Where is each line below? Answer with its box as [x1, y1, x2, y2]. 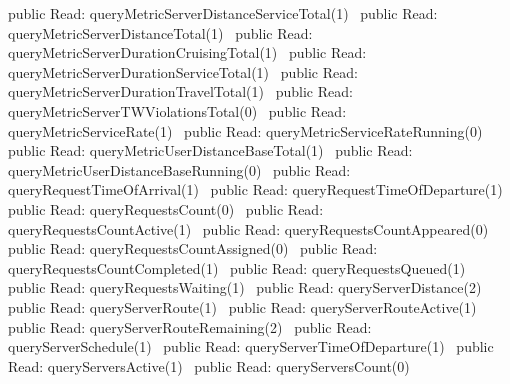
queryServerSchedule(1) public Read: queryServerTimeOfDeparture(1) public [8, 336, 494, 357]
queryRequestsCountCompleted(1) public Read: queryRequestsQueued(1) [8, 257, 466, 278]
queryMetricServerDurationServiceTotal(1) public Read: [8, 61, 358, 82]
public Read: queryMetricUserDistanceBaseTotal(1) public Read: [8, 140, 413, 161]
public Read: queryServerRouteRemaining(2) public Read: [8, 316, 372, 337]
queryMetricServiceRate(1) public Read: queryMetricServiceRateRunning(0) [8, 120, 483, 141]
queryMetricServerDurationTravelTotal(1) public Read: [8, 81, 353, 102]
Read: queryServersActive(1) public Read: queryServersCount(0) [8, 355, 410, 376]
